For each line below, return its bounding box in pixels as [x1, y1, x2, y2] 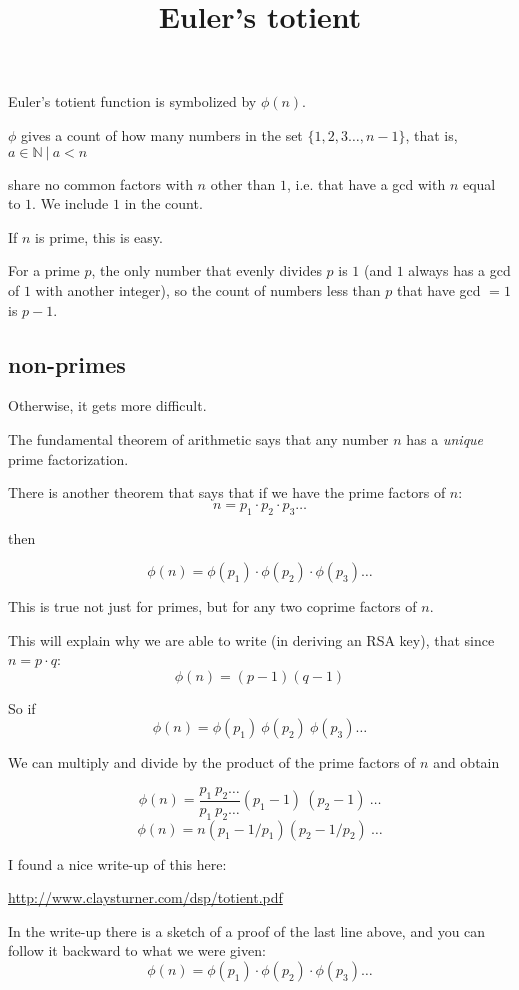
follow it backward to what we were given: [8, 940, 266, 961]
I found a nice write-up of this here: [8, 853, 227, 874]
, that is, [405, 124, 458, 145]
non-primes [8, 348, 126, 379]
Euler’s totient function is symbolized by [8, 91, 257, 112]
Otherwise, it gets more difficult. [8, 395, 207, 416]
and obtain [433, 752, 500, 773]
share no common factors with [8, 173, 193, 194]
